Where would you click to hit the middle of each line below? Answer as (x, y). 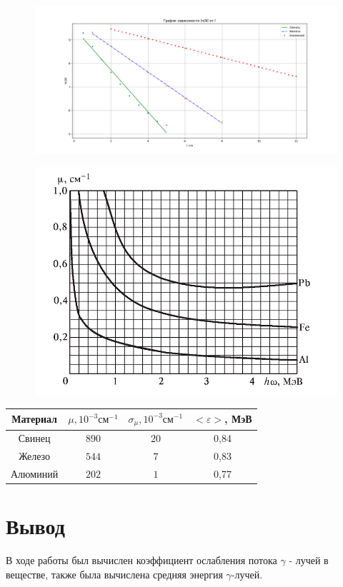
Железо (35, 456)
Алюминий (35, 473)
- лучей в (309, 560)
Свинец (34, 438)
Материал (34, 419)
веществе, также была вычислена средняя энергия (114, 574)
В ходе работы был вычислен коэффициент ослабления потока (141, 560)
